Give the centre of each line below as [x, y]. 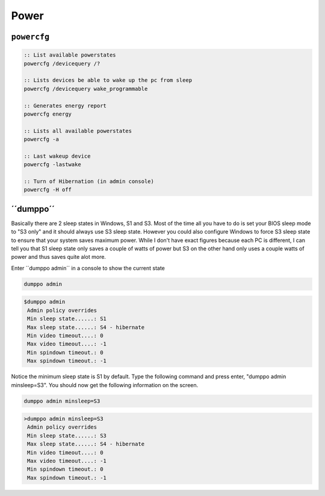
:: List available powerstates [70, 55]
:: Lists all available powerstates [78, 131]
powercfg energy [48, 114]
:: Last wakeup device [57, 156]
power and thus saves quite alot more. [59, 257]
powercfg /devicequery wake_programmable [86, 88]
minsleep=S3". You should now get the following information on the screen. [105, 385]
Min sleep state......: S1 [67, 319]
